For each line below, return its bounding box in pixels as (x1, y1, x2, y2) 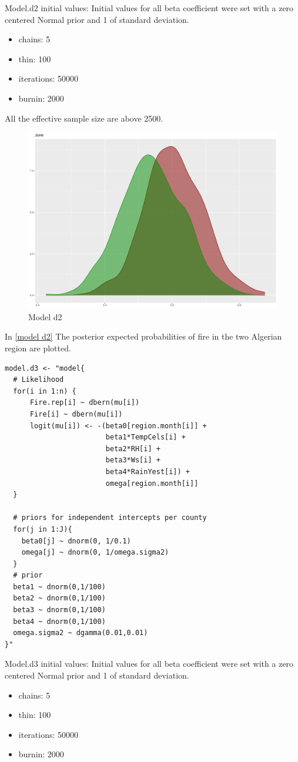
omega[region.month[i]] (105, 479, 199, 488)
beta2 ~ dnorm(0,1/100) (13, 594, 106, 603)
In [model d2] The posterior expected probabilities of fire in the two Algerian (5, 330, 282, 343)
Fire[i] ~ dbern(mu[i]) (29, 409, 123, 418)
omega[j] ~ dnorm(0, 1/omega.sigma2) (21, 548, 169, 557)
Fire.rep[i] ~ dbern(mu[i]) (29, 398, 140, 407)
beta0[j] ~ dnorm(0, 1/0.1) (21, 536, 131, 545)
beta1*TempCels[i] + (105, 433, 186, 442)
